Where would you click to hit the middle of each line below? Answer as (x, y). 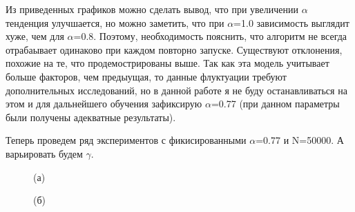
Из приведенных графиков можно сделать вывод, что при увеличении (152, 9)
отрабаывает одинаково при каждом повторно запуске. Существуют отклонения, (174, 49)
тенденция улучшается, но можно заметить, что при (115, 22)
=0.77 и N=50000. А (300, 140)
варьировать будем (44, 153)
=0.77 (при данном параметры (275, 104)
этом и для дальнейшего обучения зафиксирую (104, 104)
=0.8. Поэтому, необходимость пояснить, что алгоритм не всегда (210, 36)
